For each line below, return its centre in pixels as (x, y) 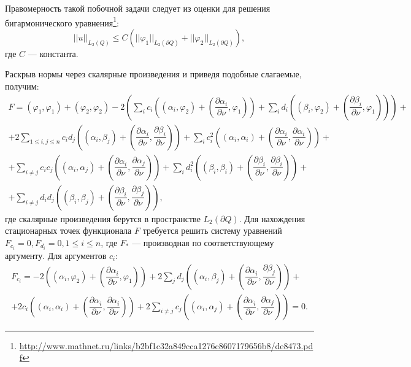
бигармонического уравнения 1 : (62, 21)
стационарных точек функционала (68, 230)
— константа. (53, 53)
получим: (22, 86)
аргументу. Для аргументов (56, 256)
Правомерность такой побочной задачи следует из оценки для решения (138, 8)
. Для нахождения (272, 218)
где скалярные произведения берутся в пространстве (103, 218)
